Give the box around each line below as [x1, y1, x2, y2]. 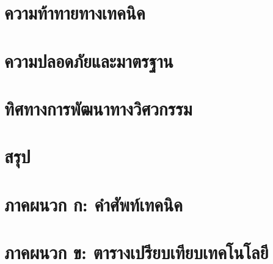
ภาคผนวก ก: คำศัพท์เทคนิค [4, 191, 183, 216]
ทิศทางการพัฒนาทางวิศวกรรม [4, 95, 192, 120]
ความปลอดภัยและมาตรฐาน [4, 48, 173, 73]
